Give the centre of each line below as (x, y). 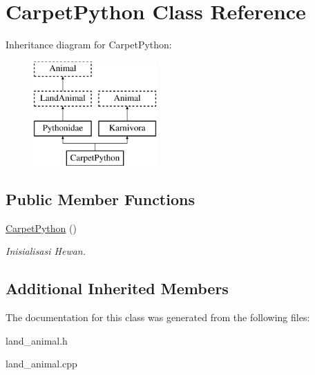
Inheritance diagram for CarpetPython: (89, 45)
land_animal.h (37, 340)
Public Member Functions (100, 199)
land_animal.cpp (41, 364)
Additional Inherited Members (117, 288)
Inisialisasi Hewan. (46, 251)
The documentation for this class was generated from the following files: (158, 317)
